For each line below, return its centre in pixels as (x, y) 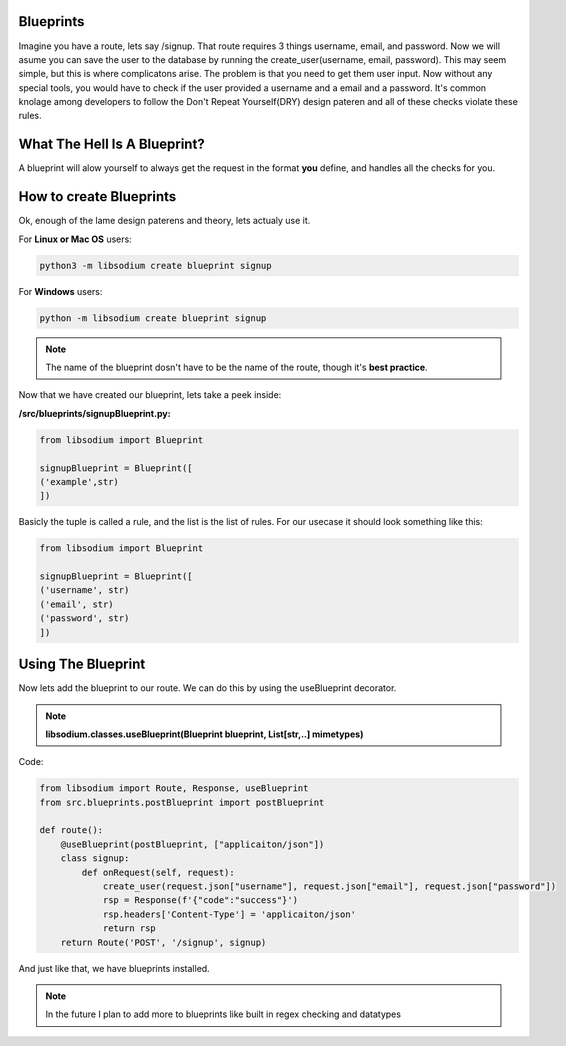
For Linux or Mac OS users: (75, 239)
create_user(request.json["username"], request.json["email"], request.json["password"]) (329, 886)
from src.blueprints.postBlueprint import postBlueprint (182, 802)
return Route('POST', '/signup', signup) (163, 942)
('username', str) (84, 590)
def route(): (71, 830)
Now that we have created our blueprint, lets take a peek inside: (150, 395)
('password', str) (84, 618)
